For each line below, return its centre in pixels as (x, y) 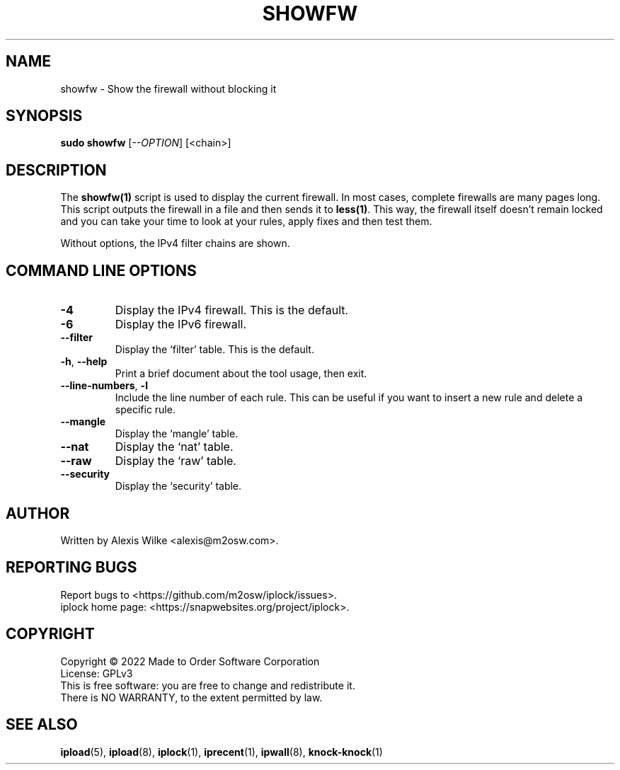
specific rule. (145, 410)
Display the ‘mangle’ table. (177, 434)
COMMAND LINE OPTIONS (101, 270)
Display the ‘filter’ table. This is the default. (214, 350)
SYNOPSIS (44, 116)
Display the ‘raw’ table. (176, 461)
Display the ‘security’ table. (178, 486)
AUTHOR (38, 513)
